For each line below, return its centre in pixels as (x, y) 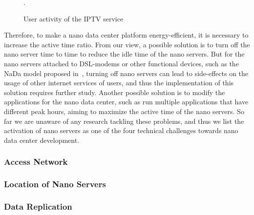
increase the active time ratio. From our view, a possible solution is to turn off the (127, 44)
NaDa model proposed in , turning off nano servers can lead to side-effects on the (126, 73)
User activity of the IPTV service (74, 18)
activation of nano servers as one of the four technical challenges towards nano (121, 130)
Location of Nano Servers (55, 184)
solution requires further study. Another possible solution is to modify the (115, 92)
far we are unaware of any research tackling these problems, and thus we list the (124, 121)
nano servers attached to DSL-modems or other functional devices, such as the (121, 63)
